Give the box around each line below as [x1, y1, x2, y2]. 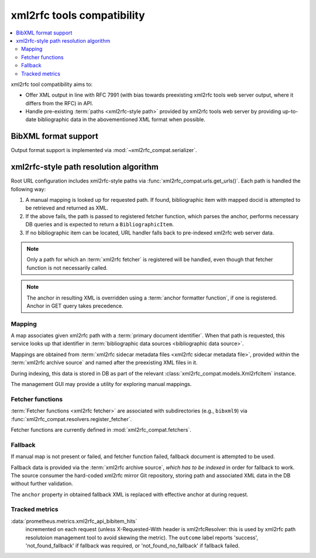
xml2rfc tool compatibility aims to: [11, 81, 93, 88]
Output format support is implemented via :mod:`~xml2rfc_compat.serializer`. [11, 147, 197, 154]
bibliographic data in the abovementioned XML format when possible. [37, 116, 206, 123]
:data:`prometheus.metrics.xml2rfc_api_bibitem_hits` [11, 518, 138, 525]
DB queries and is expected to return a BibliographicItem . [25, 221, 174, 228]
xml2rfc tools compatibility [11, 9, 146, 22]
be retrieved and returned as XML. [25, 205, 108, 212]
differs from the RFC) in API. [25, 99, 94, 106]
